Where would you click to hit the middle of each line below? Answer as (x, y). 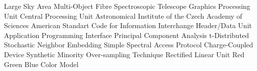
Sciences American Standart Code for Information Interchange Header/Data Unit (128, 25)
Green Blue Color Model (41, 64)
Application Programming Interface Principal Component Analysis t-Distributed (127, 35)
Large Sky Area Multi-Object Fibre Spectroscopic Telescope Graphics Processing (127, 6)
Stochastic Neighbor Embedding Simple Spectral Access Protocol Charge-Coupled (129, 45)
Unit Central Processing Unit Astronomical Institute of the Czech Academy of (123, 16)
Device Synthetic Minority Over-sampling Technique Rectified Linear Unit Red (124, 54)
